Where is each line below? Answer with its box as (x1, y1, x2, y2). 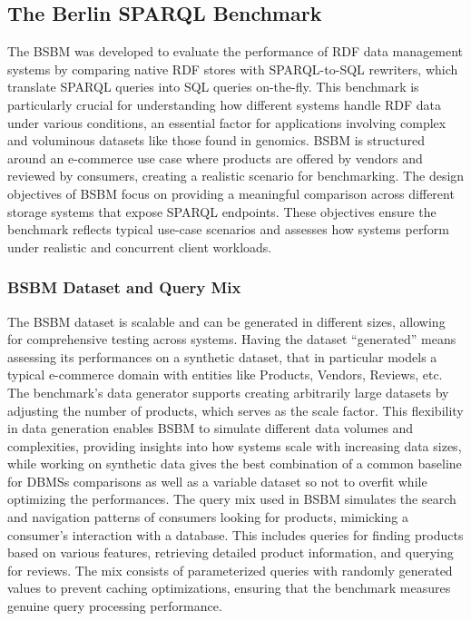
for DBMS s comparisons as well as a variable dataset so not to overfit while (7, 471, 427, 490)
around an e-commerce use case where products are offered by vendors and (7, 148, 423, 167)
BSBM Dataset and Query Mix (7, 276, 241, 299)
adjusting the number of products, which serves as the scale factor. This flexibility (7, 400, 464, 419)
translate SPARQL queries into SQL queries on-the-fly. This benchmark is (7, 77, 419, 96)
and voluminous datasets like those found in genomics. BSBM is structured (7, 131, 425, 150)
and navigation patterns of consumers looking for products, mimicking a (7, 508, 408, 527)
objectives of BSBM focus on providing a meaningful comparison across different (7, 183, 455, 202)
